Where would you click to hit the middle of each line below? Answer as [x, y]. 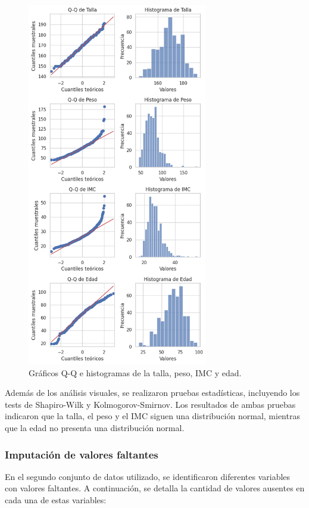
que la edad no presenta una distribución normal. [95, 427]
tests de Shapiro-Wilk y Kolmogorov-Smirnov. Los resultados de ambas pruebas [150, 404]
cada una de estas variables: [56, 499]
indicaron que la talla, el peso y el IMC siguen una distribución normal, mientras [152, 416]
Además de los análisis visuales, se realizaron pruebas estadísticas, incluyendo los [152, 393]
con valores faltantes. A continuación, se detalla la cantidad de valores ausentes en [155, 488]
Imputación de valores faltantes [82, 454]
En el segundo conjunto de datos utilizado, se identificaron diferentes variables [148, 476]
